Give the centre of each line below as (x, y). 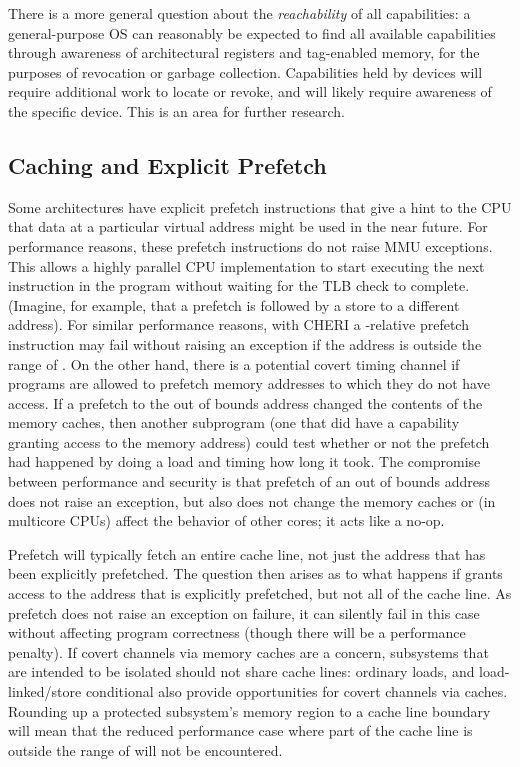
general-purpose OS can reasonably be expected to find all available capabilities (252, 32)
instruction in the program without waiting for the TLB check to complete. (239, 285)
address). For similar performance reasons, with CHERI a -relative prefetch (238, 324)
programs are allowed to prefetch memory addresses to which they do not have (249, 383)
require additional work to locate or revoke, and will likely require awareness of (250, 91)
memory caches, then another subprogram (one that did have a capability (234, 422)
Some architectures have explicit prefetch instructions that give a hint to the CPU (260, 206)
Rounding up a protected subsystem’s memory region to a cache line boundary (249, 710)
